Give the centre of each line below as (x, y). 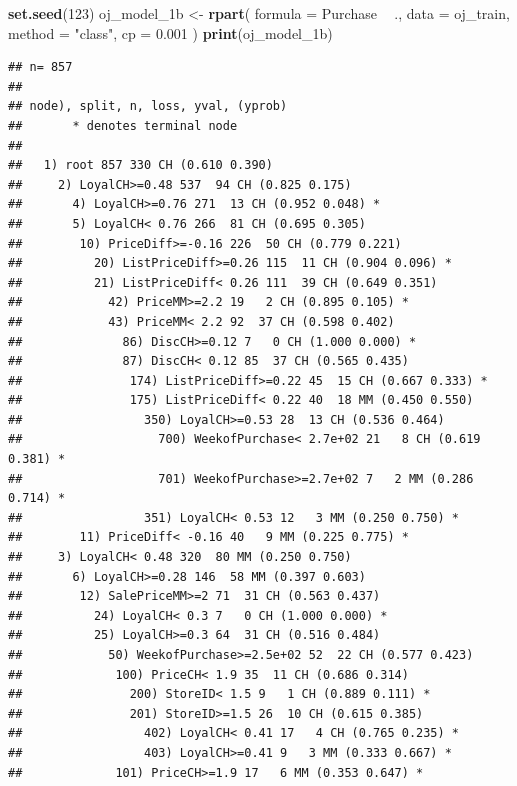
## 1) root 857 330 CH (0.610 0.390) (140, 165)
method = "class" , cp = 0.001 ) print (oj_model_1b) (170, 32)
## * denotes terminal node (123, 125)
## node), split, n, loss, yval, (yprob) (148, 106)
